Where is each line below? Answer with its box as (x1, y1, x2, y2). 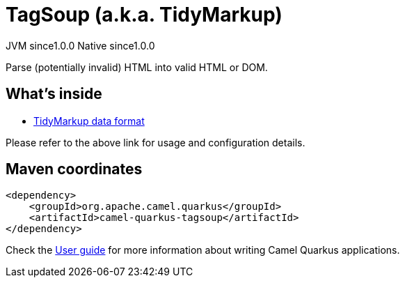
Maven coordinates (6, 160, 143, 178)
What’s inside (6, 85, 102, 103)
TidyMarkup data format (33, 114, 145, 127)
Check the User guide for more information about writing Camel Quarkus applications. (6, 244, 400, 257)
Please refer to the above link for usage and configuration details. (6, 136, 305, 148)
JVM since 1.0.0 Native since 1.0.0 (6, 39, 155, 52)
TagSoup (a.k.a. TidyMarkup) (6, 3, 283, 26)
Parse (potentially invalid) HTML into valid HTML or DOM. (6, 61, 268, 73)
